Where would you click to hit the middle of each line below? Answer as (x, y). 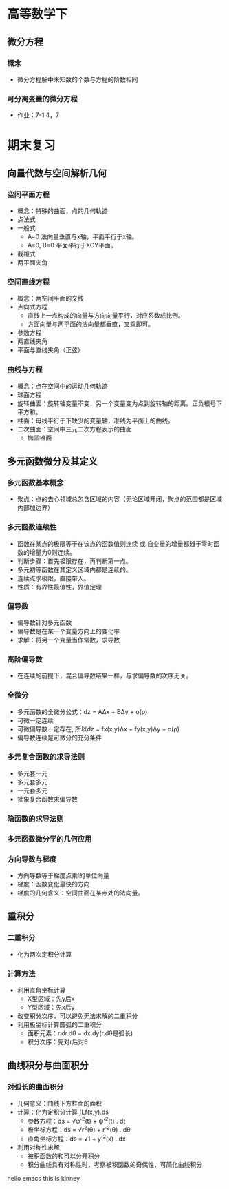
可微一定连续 (35, 720)
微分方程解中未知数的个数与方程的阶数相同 (77, 79)
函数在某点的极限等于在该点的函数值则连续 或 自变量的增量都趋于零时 (115, 543)
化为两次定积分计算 (44, 954)
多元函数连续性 (32, 527)
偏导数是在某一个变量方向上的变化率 (68, 631)
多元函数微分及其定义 (52, 461)
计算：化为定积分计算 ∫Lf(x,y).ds (63, 1112)
